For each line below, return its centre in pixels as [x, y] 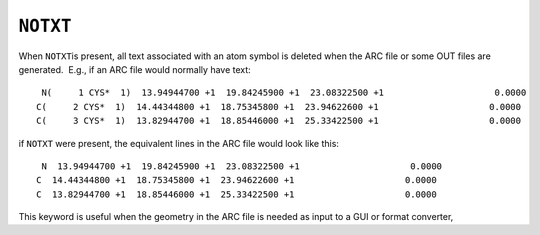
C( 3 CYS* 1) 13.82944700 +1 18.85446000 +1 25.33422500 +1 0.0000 [279, 121]
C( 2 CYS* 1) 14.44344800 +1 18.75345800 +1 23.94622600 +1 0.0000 [279, 106]
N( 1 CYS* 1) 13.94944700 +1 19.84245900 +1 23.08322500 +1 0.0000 [284, 93]
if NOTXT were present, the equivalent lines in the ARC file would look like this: [179, 143]
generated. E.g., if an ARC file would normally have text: [135, 69]
